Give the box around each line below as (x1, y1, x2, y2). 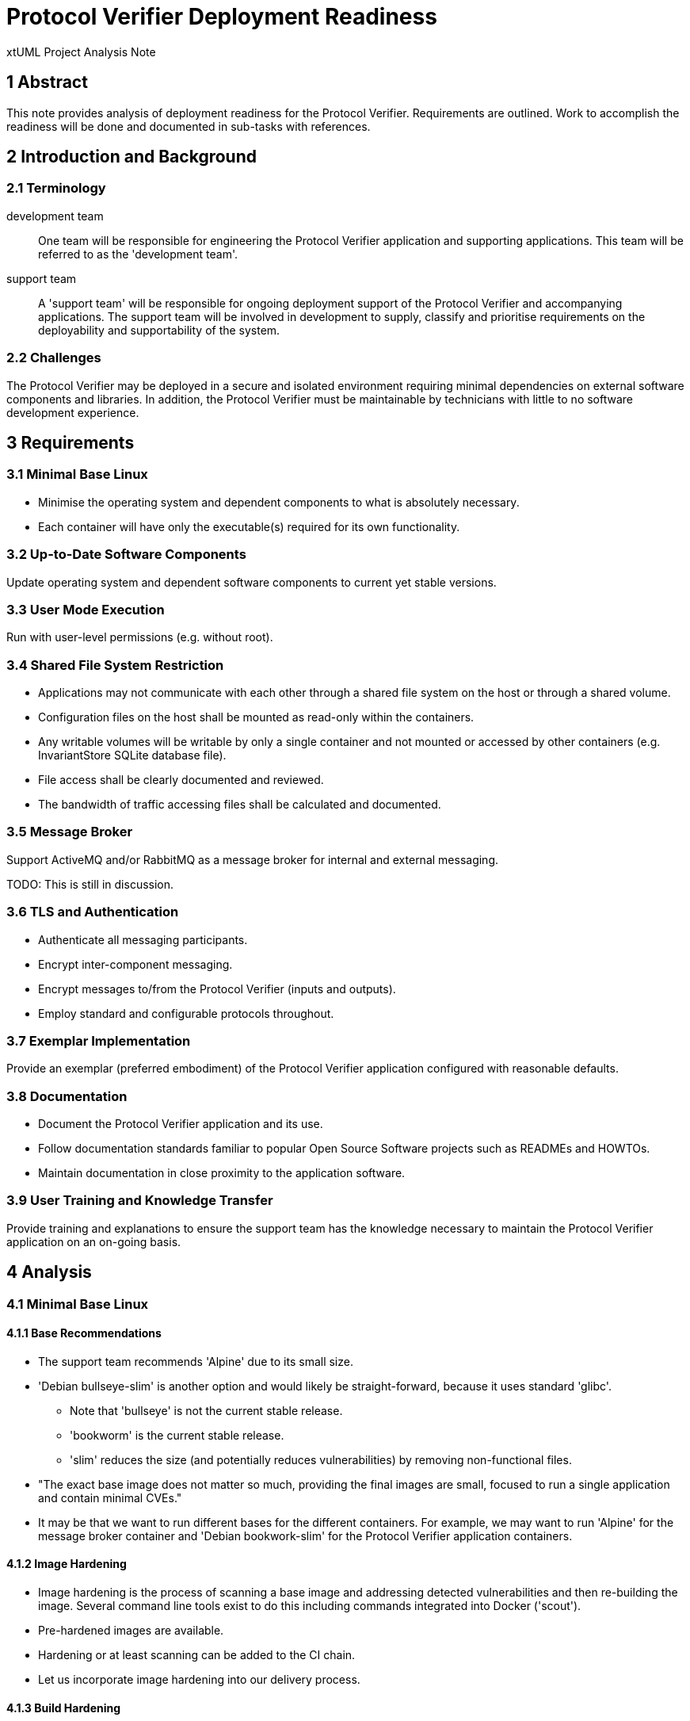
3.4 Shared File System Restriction (6, 656, 224, 673)
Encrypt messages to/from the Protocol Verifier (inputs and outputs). (38, 981, 396, 996)
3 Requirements (6, 432, 135, 453)
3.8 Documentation (6, 1088, 128, 1104)
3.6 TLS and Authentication (6, 904, 179, 920)
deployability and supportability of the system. (38, 323, 280, 337)
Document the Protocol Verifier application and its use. (38, 1117, 323, 1131)
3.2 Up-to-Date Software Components (6, 546, 246, 563)
